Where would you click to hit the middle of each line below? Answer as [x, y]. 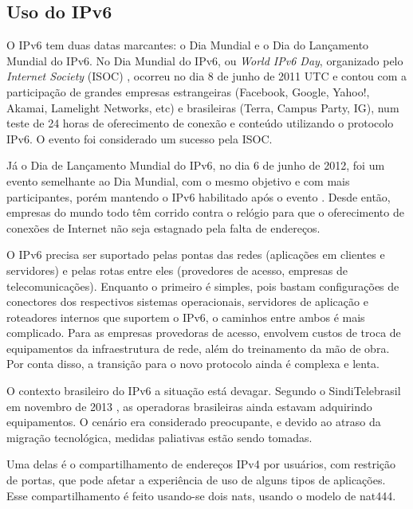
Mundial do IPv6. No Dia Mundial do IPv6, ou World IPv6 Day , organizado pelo [205, 60]
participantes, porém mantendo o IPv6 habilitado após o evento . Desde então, [199, 196]
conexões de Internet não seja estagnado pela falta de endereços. [163, 227]
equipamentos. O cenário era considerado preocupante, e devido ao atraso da [194, 422]
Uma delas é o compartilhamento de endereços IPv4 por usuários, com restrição [201, 464]
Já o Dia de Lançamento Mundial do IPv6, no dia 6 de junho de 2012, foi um [196, 165]
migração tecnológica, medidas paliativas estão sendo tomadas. [159, 437]
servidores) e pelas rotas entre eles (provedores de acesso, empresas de [177, 270]
